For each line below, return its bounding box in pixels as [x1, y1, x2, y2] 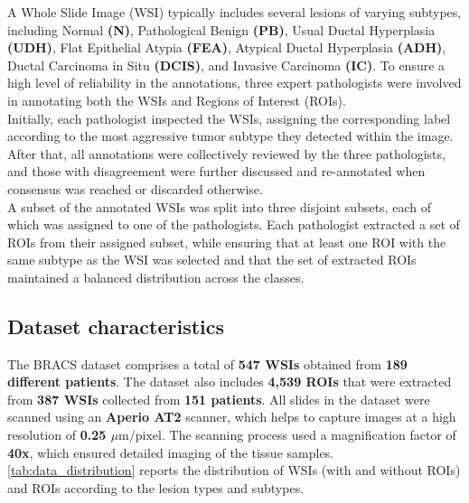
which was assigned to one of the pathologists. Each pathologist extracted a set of [7, 215, 460, 234]
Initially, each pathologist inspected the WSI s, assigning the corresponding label [7, 108, 451, 127]
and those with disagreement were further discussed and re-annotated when [7, 162, 426, 181]
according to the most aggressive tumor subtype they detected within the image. [7, 126, 454, 145]
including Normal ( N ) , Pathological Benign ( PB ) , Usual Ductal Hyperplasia [7, 20, 436, 39]
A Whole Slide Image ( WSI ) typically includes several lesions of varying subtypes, [7, 3, 462, 21]
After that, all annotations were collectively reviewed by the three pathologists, [7, 144, 446, 163]
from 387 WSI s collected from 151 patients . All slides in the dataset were [7, 389, 430, 408]
